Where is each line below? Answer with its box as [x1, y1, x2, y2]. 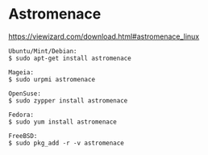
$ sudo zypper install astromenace [8, 96, 128, 105]
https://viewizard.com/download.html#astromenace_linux [8, 31, 200, 41]
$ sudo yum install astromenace [8, 118, 117, 126]
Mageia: [8, 68, 35, 77]
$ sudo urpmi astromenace [8, 75, 95, 83]
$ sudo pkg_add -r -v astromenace [8, 139, 125, 147]
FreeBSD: [8, 132, 38, 140]
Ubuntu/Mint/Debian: [8, 47, 78, 55]
